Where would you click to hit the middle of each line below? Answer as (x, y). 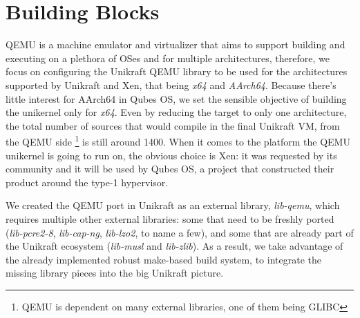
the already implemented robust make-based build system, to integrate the (163, 259)
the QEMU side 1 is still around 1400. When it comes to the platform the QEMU (178, 140)
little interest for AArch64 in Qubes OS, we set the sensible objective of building (176, 98)
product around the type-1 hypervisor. (87, 182)
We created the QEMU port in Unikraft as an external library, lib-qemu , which (173, 205)
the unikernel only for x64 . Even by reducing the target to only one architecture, (176, 112)
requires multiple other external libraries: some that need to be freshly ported (170, 218)
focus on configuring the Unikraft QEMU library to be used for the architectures (177, 71)
